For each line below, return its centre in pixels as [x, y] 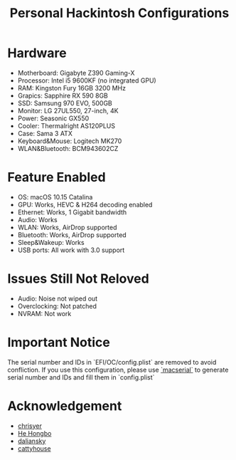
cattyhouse [34, 448]
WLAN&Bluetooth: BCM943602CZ [68, 148]
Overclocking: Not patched [57, 306]
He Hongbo [34, 433]
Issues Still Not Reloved [78, 279]
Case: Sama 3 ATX [45, 133]
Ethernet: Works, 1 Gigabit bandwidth [72, 212]
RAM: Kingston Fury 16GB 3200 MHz [72, 88]
